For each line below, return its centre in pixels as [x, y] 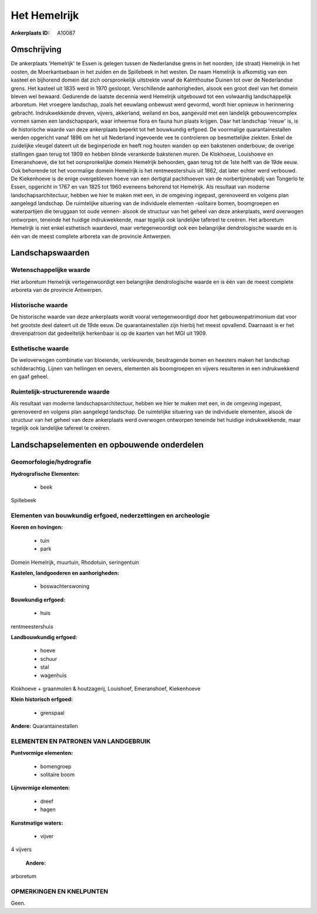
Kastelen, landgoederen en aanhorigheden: [65, 573]
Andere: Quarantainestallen [45, 726]
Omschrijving [36, 50]
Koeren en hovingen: [37, 527]
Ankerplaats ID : [30, 33]
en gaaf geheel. [30, 377]
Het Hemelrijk [45, 15]
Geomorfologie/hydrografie [51, 462]
